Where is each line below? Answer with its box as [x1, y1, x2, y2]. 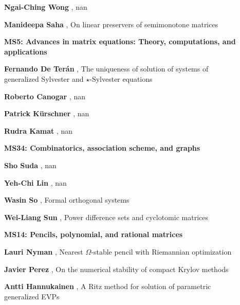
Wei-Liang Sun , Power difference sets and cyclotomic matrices [4, 211, 208, 222]
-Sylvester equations [89, 73, 153, 84]
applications [4, 46, 47, 57]
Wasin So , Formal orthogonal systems [4, 194, 130, 205]
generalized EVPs [4, 291, 60, 301]
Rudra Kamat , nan [4, 125, 73, 136]
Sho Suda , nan [4, 159, 57, 170]
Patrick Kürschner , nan [4, 108, 89, 119]
